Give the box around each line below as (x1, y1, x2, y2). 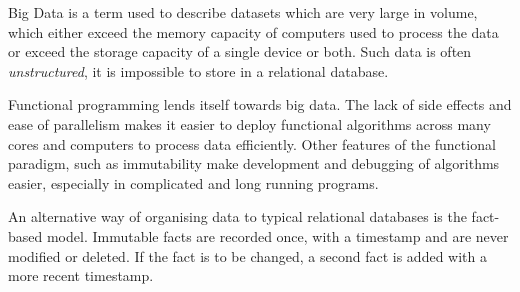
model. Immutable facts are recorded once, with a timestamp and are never (46, 225, 509, 246)
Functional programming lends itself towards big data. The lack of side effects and (8, 94, 512, 115)
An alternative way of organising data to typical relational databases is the (8, 206, 467, 227)
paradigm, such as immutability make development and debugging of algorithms (8, 153, 500, 174)
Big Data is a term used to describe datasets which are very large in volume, (8, 2, 478, 22)
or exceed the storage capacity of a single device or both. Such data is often (8, 41, 472, 62)
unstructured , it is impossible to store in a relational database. (8, 60, 389, 81)
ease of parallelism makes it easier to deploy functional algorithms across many (8, 113, 491, 134)
